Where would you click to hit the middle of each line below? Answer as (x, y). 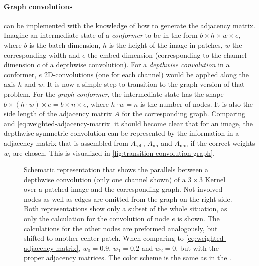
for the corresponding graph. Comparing (184, 114)
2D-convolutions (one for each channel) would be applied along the (146, 74)
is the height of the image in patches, (166, 45)
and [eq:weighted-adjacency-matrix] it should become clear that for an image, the (128, 123)
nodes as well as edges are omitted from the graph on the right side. (128, 199)
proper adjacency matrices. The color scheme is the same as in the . (128, 258)
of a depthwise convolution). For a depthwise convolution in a (136, 65)
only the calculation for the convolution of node (97, 219)
